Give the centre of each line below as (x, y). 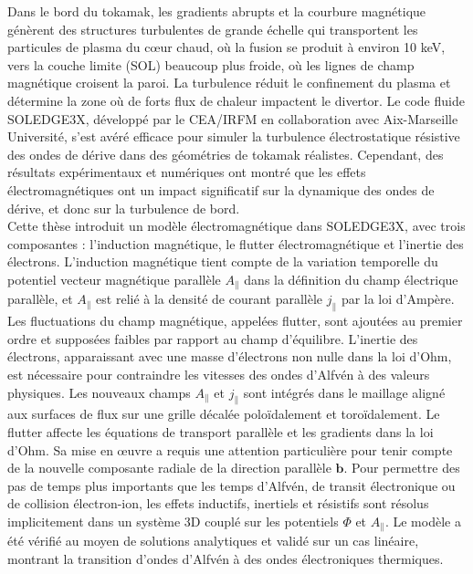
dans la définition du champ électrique (351, 279)
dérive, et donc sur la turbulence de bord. (124, 208)
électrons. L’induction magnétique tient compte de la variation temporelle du (223, 261)
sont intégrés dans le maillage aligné (344, 392)
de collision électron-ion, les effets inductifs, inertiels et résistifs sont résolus (218, 503)
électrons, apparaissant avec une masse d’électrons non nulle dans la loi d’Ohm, (230, 356)
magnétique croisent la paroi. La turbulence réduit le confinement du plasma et (229, 83)
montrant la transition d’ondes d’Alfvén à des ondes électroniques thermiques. (226, 558)
